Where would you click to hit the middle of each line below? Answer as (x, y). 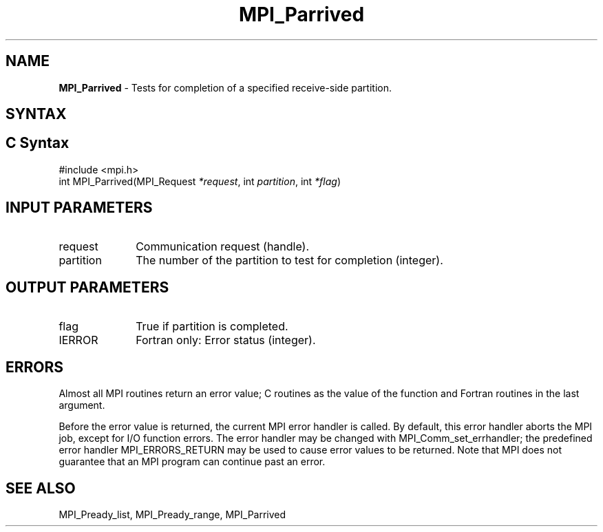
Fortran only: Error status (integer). (226, 340)
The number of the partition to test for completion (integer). (289, 260)
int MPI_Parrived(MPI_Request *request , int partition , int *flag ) (200, 181)
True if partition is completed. (212, 326)
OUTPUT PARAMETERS (87, 288)
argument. (82, 405)
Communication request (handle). (223, 246)
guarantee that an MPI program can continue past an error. (192, 462)
